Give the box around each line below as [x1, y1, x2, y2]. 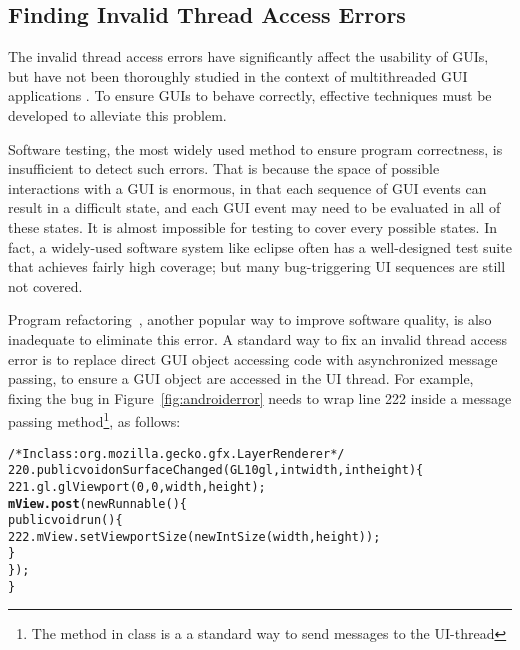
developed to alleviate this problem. [8, 104, 227, 125]
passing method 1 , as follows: [8, 408, 181, 431]
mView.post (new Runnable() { [8, 496, 187, 511]
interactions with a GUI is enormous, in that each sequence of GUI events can [8, 177, 487, 198]
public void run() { [8, 513, 123, 528]
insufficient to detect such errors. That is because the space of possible [8, 158, 440, 179]
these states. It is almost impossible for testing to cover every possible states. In [8, 216, 498, 237]
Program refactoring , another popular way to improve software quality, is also [8, 309, 492, 330]
